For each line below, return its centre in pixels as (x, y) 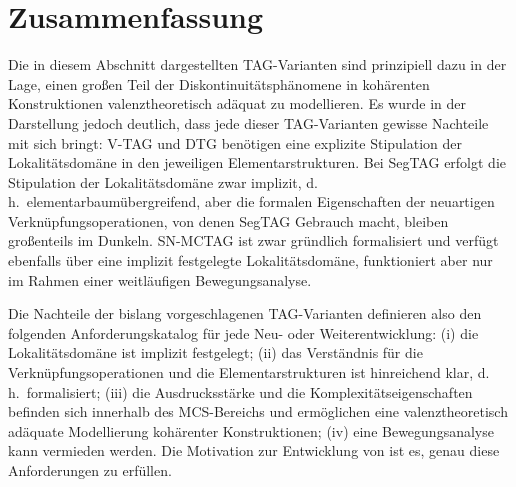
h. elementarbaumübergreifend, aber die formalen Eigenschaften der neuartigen (251, 201)
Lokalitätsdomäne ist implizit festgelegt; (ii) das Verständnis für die (215, 352)
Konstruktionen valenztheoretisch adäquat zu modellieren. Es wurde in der (237, 103)
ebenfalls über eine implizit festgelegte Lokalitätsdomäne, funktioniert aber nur (250, 260)
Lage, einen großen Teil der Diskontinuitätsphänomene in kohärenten (219, 83)
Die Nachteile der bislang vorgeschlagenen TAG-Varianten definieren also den (245, 313)
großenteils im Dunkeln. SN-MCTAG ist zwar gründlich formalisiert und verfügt (253, 240)
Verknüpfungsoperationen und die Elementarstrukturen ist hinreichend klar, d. (249, 372)
